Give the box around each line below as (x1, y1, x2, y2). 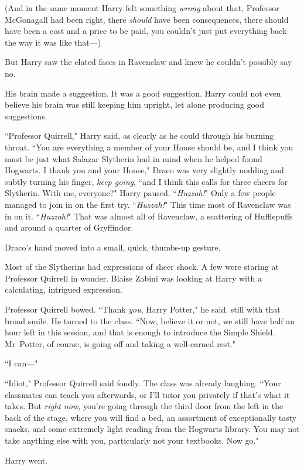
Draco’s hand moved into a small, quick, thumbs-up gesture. (5, 241, 221, 253)
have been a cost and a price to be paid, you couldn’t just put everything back (5, 25, 287, 37)
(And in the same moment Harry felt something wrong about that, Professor (5, 2, 279, 13)
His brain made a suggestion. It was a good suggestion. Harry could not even (5, 87, 281, 99)
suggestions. (5, 109, 47, 122)
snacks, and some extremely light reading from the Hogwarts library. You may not (5, 423, 300, 435)
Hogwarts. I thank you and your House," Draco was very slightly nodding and (5, 164, 284, 176)
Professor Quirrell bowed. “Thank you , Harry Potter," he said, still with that (5, 303, 281, 315)
